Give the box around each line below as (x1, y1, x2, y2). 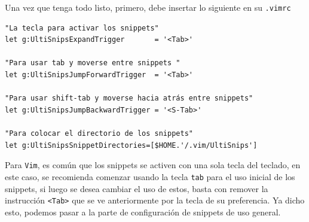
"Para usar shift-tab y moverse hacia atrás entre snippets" (5, 94, 253, 103)
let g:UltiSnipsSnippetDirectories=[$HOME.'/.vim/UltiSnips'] (5, 141, 258, 150)
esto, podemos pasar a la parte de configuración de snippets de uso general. (5, 205, 281, 218)
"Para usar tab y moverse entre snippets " (5, 59, 180, 68)
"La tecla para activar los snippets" (5, 23, 159, 32)
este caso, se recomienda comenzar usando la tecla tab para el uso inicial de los (5, 170, 295, 183)
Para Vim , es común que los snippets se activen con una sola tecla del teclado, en (5, 159, 301, 171)
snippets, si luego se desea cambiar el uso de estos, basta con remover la (5, 182, 268, 194)
